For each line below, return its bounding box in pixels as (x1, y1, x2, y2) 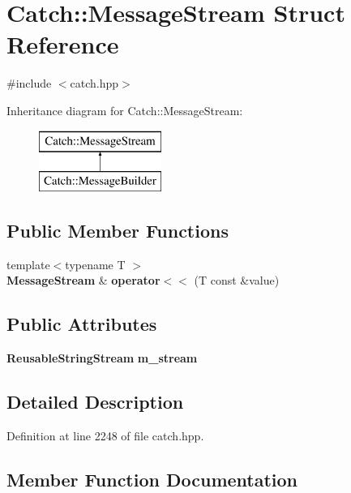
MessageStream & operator (6, 272, 161, 289)
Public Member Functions (6, 218, 229, 243)
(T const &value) (194, 272, 280, 289)
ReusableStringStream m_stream (6, 349, 198, 367)
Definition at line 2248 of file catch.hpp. (6, 427, 204, 444)
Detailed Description (6, 389, 184, 414)
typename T (65, 255, 126, 272)
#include (6, 75, 52, 92)
